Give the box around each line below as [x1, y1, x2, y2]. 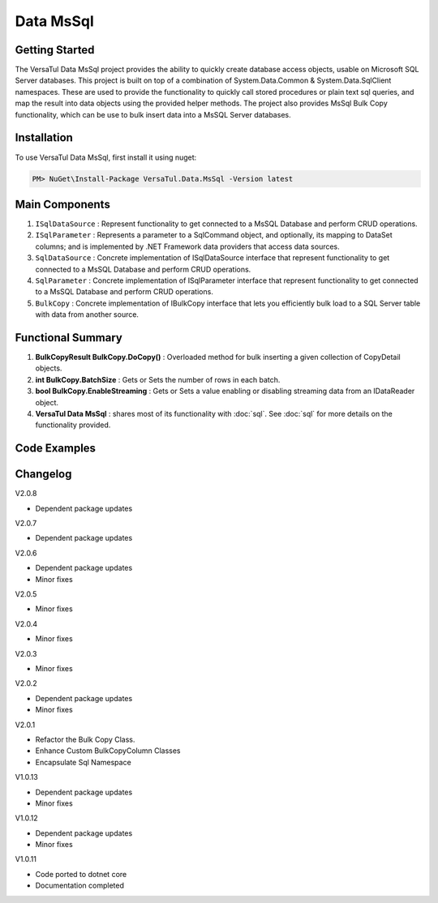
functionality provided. [35, 420, 111, 430]
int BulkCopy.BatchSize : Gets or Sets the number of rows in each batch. [35, 374, 281, 384]
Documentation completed [35, 880, 125, 891]
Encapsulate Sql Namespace [35, 757, 131, 767]
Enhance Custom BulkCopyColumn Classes [35, 746, 182, 755]
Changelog [15, 467, 72, 481]
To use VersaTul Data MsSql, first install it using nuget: [15, 152, 197, 162]
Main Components [15, 197, 111, 211]
